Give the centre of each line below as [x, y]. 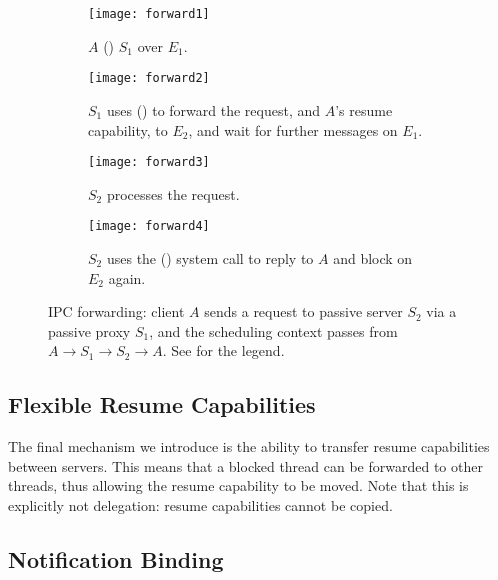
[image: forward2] [149, 78]
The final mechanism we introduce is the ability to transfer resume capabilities [249, 446]
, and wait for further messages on [293, 129]
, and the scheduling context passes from [273, 330]
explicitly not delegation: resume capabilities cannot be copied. [200, 504]
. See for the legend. [223, 350]
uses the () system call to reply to [210, 258]
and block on [373, 258]
